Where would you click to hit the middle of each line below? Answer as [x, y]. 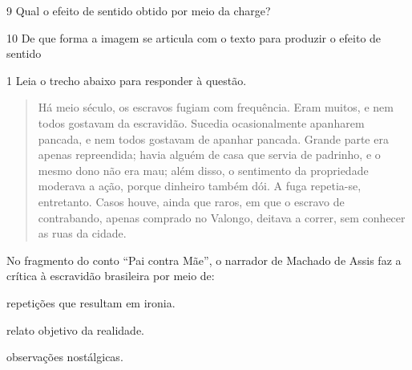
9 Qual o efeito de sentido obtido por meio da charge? [139, 10]
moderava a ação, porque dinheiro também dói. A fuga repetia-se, [200, 186]
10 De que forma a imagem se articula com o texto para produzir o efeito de [194, 37]
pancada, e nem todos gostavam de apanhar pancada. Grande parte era [213, 138]
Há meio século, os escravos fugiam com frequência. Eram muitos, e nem [216, 107]
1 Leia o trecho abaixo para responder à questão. [127, 80]
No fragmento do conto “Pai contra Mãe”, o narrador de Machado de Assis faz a [204, 260]
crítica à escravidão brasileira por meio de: [111, 276]
